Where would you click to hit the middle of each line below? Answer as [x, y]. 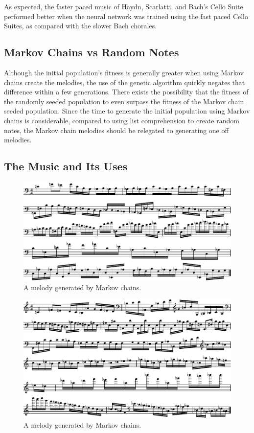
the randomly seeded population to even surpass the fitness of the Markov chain [124, 101]
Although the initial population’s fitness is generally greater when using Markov [124, 72]
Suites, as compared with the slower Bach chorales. [81, 26]
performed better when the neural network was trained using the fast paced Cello [126, 16]
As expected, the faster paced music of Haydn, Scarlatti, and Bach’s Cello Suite [124, 6]
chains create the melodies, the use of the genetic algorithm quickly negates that [125, 82]
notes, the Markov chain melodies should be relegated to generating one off [116, 130]
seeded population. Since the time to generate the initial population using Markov [127, 111]
